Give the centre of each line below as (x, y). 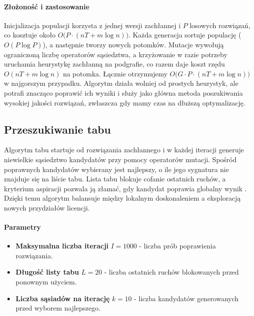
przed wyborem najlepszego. (58, 308)
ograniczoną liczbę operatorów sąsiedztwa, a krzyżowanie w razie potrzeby (116, 54)
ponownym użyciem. (46, 282)
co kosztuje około (30, 35)
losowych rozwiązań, (220, 25)
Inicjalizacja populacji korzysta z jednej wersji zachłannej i (92, 25)
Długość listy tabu (47, 272)
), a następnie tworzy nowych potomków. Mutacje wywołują (133, 44)
